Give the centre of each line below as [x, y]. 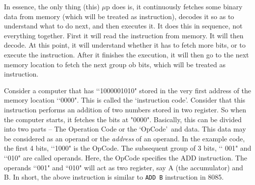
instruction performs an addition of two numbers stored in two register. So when [125, 109]
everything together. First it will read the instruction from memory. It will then [124, 35]
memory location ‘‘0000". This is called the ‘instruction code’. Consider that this [125, 100]
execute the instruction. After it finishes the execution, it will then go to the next [127, 54]
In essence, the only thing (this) [52, 6]
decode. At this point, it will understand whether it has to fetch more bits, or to [125, 45]
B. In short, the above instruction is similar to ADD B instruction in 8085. [114, 177]
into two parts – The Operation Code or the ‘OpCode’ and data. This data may [125, 129]
